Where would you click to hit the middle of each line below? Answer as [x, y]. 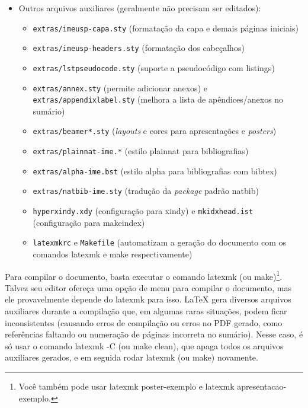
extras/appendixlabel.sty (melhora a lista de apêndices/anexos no [158, 99]
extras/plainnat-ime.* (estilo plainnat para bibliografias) [141, 151]
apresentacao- [262, 386]
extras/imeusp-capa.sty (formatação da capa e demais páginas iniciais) [166, 28]
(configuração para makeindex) [89, 222]
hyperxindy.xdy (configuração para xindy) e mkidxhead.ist [143, 211]
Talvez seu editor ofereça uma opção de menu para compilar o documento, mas [148, 287]
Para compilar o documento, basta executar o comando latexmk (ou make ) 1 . [144, 275]
